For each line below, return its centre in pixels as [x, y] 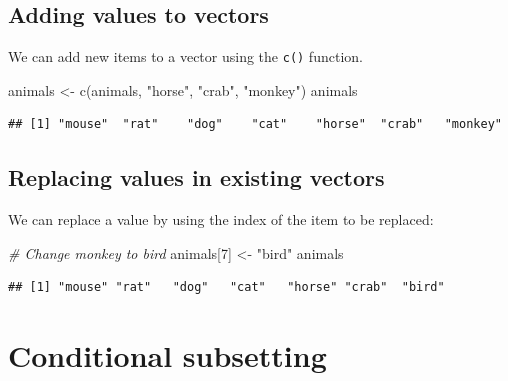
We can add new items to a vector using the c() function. [185, 56]
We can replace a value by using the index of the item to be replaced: [221, 219]
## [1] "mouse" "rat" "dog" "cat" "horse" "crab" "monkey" [255, 124]
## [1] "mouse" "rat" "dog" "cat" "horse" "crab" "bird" [226, 287]
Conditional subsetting [167, 355]
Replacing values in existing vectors [196, 177]
